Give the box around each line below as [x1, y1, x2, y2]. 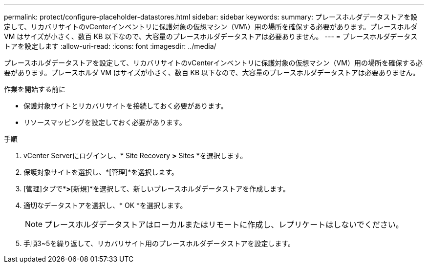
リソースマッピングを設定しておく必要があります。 [23, 118, 186, 126]
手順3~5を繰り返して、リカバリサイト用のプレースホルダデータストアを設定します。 [23, 239, 295, 247]
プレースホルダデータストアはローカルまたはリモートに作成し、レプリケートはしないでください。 [44, 220, 404, 229]
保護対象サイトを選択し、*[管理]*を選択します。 [23, 168, 178, 176]
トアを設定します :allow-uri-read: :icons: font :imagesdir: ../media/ [4, 42, 216, 50]
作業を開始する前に [4, 85, 65, 93]
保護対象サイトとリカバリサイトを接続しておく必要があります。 [23, 102, 228, 110]
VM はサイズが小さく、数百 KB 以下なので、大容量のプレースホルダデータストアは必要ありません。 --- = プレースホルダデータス [4, 32, 418, 41]
